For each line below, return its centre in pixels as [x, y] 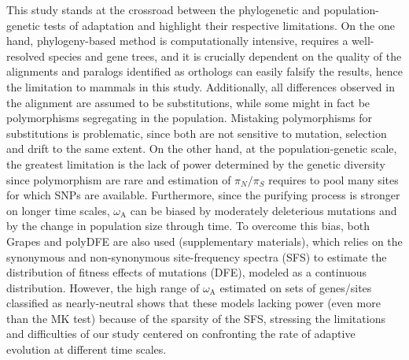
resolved [26, 56]
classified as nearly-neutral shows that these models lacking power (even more [193, 303]
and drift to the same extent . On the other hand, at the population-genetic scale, [202, 148]
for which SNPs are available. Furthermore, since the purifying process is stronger [203, 195]
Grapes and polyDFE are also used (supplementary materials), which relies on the [204, 241]
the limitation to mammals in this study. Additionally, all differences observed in [201, 86]
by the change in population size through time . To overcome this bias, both [188, 226]
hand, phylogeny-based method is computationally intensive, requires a [177, 41]
